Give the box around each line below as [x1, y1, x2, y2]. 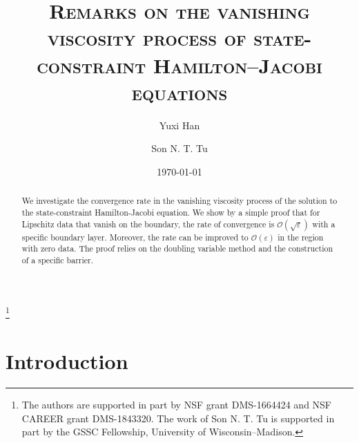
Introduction [6, 347, 128, 375]
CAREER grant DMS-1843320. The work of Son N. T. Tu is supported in [21, 411, 335, 425]
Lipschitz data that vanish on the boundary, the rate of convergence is [21, 218, 275, 229]
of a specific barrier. [21, 254, 94, 265]
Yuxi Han [159, 117, 200, 132]
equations [131, 77, 228, 106]
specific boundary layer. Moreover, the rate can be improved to [21, 231, 249, 243]
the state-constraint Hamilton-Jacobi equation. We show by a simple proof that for [21, 206, 320, 218]
